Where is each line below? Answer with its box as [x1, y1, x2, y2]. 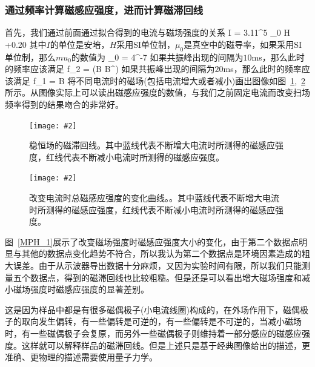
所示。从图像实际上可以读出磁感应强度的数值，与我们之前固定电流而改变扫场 [5, 86, 310, 99]
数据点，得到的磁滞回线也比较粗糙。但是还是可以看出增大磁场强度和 [30, 271, 302, 283]
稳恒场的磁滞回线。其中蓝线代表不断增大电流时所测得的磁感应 [29, 139, 275, 151]
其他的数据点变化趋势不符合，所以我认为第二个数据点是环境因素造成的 [21, 247, 302, 260]
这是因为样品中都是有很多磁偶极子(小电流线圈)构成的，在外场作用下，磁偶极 [5, 303, 308, 316]
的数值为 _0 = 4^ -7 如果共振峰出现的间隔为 [71, 50, 244, 63]
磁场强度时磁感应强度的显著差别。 [13, 283, 149, 296]
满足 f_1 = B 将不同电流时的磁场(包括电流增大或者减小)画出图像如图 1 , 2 [13, 74, 306, 87]
